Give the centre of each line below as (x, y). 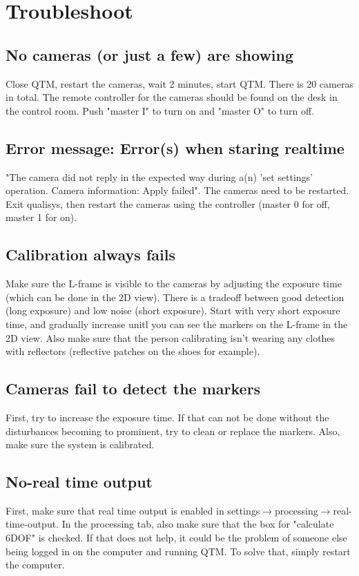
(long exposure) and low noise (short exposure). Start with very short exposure (173, 310)
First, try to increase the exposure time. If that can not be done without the (167, 417)
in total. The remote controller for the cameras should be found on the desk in (172, 97)
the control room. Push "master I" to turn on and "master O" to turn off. (160, 110)
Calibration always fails (90, 255)
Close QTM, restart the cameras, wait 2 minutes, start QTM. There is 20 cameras (179, 83)
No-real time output (79, 482)
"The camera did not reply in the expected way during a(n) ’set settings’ (159, 176)
